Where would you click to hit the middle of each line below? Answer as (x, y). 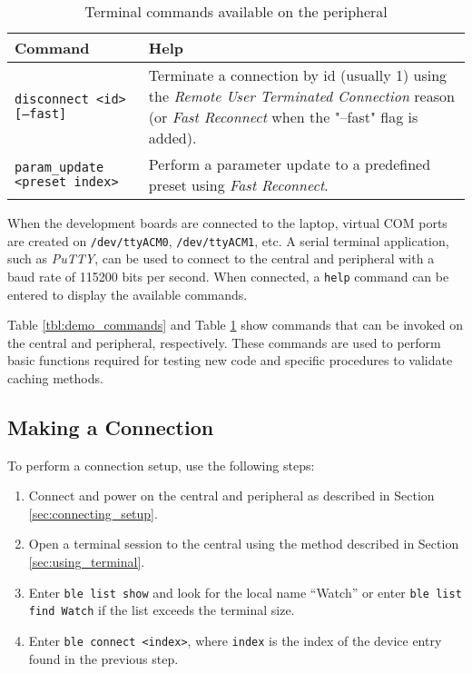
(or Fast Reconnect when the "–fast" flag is (283, 117)
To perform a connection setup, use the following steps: (161, 465)
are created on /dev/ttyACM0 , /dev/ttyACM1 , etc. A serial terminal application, (228, 240)
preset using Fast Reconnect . (238, 185)
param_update (59, 167)
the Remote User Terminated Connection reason (301, 96)
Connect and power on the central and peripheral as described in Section (231, 496)
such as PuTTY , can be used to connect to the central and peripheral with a (221, 258)
